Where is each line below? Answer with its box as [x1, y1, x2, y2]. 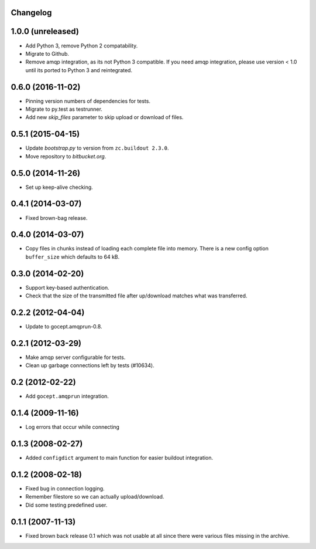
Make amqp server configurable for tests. [25, 354, 126, 361]
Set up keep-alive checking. [25, 184, 93, 191]
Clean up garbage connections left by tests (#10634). [25, 362, 154, 369]
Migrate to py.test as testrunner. [25, 106, 102, 113]
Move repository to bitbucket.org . [25, 152, 107, 160]
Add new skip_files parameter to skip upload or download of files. [25, 114, 184, 121]
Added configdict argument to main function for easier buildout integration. [25, 455, 214, 462]
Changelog [11, 8, 52, 18]
